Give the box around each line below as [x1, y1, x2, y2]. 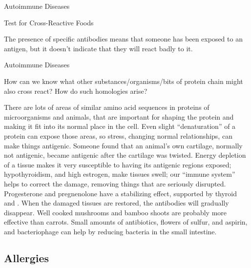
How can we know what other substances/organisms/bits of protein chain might [4, 76, 243, 86]
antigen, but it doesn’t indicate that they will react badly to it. [4, 43, 193, 53]
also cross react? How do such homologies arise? [4, 85, 147, 96]
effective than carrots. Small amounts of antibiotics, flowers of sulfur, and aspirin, [4, 217, 248, 227]
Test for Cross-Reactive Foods [4, 17, 94, 27]
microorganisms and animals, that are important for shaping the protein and [4, 111, 234, 122]
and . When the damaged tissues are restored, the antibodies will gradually [4, 198, 229, 208]
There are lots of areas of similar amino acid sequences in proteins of [4, 102, 209, 112]
